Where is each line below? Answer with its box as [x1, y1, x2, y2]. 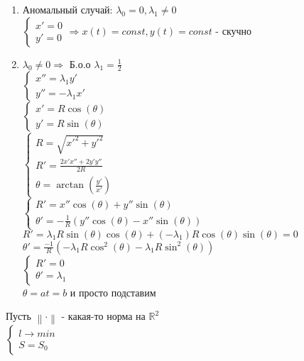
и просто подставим [70, 284, 156, 299]
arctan [56, 180, 85, 191]
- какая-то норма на [61, 309, 146, 323]
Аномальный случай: [22, 2, 113, 16]
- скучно [215, 23, 252, 38]
